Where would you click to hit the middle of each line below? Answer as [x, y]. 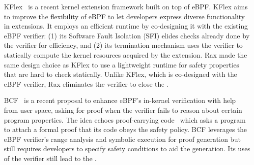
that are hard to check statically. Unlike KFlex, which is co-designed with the [121, 74]
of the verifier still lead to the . [50, 158]
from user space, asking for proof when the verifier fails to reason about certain [123, 110]
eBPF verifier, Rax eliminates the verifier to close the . [86, 83]
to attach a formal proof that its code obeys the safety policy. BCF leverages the [126, 129]
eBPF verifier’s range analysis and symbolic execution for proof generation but [122, 139]
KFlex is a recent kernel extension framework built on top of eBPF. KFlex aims [126, 6]
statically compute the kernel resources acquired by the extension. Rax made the [126, 54]
